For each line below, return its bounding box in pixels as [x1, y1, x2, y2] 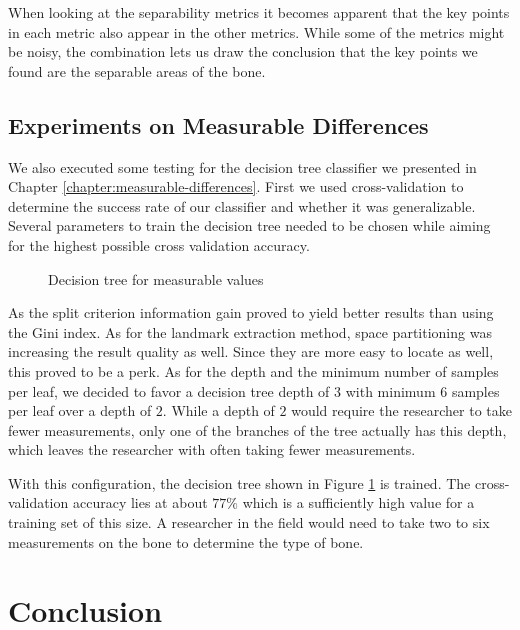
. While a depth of [162, 400, 275, 421]
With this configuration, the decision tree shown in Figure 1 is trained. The [8, 472, 471, 493]
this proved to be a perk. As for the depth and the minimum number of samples [8, 360, 499, 381]
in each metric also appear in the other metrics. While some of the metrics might [8, 21, 505, 42]
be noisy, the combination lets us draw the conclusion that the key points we [8, 41, 478, 62]
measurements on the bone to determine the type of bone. [8, 531, 364, 552]
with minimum [345, 380, 436, 401]
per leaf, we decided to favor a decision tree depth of [8, 380, 330, 401]
